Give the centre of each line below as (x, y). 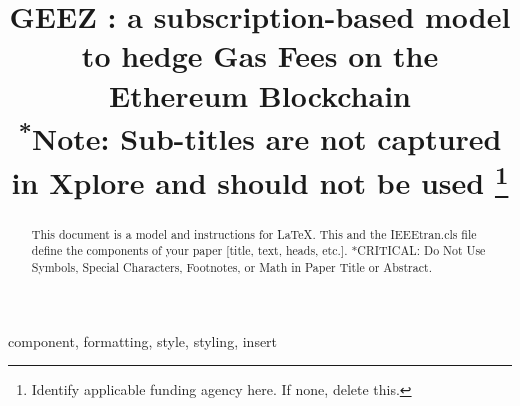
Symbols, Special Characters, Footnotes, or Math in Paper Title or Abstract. (231, 266)
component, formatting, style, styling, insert (143, 340)
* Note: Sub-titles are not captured (260, 136)
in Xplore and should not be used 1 (260, 179)
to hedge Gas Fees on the (260, 55)
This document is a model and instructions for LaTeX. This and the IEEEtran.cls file (254, 233)
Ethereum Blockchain (260, 94)
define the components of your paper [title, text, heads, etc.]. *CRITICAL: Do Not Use (258, 250)
